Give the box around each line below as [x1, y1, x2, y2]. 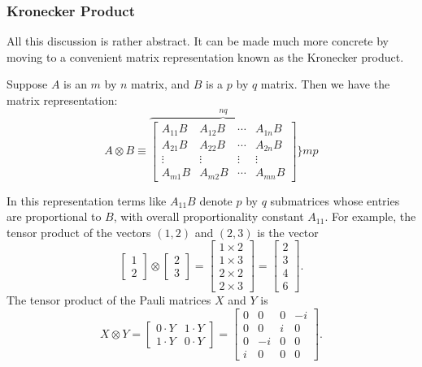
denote [199, 192, 233, 209]
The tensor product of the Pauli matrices [7, 291, 211, 309]
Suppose [7, 76, 48, 93]
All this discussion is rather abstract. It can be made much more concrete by [7, 32, 389, 50]
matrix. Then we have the [260, 76, 390, 93]
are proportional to [7, 208, 102, 225]
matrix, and [131, 76, 190, 93]
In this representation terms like [7, 192, 167, 209]
